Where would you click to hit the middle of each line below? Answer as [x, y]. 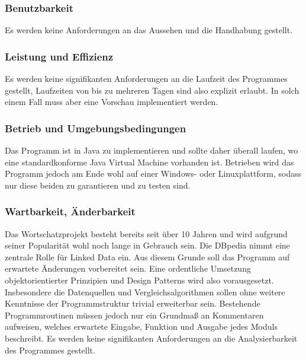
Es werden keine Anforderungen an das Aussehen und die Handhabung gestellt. [149, 30]
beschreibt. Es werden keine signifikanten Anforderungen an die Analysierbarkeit [151, 338]
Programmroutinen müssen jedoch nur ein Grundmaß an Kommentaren [134, 315]
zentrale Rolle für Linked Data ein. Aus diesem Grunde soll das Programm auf [147, 257]
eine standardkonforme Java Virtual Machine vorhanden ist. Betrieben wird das [149, 162]
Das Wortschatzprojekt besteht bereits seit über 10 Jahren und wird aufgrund [146, 233]
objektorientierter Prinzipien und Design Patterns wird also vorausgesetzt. [139, 280]
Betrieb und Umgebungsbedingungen [96, 128]
